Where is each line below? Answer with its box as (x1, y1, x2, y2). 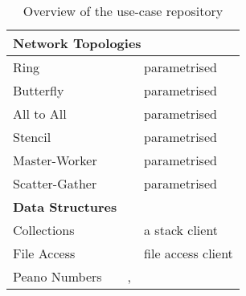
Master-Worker (13, 151, 97, 169)
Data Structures (13, 197, 117, 216)
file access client (144, 244, 233, 262)
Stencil (13, 128, 51, 146)
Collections (13, 221, 75, 239)
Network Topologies (13, 34, 141, 52)
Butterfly (13, 81, 64, 99)
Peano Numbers (13, 267, 102, 286)
